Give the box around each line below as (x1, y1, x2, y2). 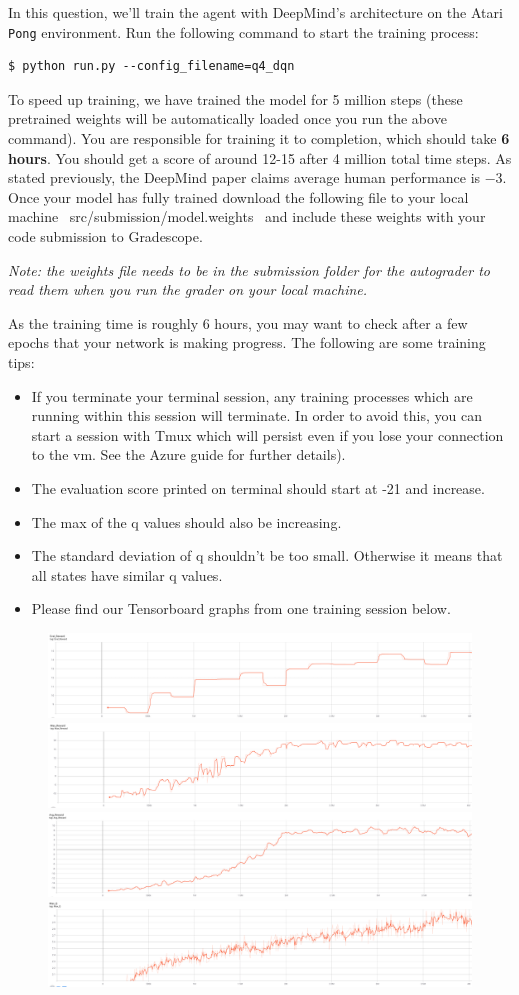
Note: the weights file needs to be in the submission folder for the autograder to (8, 259, 491, 280)
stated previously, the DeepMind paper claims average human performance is (8, 167, 481, 188)
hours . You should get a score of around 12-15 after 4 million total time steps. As (8, 147, 512, 168)
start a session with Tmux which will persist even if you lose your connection (31, 424, 504, 445)
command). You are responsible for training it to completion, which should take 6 (8, 128, 510, 149)
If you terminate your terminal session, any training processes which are (31, 385, 473, 406)
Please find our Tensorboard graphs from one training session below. (31, 598, 451, 619)
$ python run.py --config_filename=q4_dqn (8, 59, 295, 74)
